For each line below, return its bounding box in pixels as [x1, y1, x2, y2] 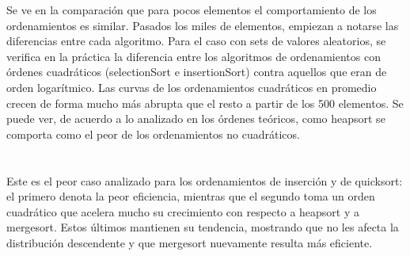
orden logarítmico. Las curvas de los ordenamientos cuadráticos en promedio [6, 78, 377, 95]
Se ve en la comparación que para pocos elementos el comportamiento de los [6, 2, 377, 17]
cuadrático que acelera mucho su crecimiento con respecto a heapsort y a [6, 203, 360, 220]
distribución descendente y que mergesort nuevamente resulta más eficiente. [6, 234, 373, 250]
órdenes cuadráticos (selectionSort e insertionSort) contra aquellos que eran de [6, 63, 387, 80]
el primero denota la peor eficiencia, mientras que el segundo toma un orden [6, 188, 375, 204]
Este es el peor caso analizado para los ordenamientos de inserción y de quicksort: [6, 172, 403, 189]
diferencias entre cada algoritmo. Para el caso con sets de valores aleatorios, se [6, 32, 386, 49]
